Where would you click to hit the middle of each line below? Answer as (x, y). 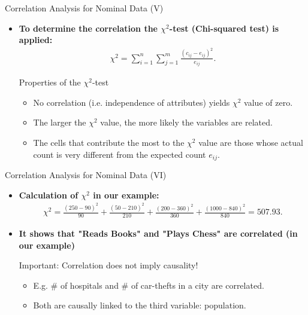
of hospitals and (89, 285)
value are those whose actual (251, 142)
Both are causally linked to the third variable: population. (140, 305)
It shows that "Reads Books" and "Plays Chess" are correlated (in (158, 233)
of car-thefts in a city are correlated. (197, 285)
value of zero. (268, 102)
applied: (36, 40)
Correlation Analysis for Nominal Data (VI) (86, 174)
